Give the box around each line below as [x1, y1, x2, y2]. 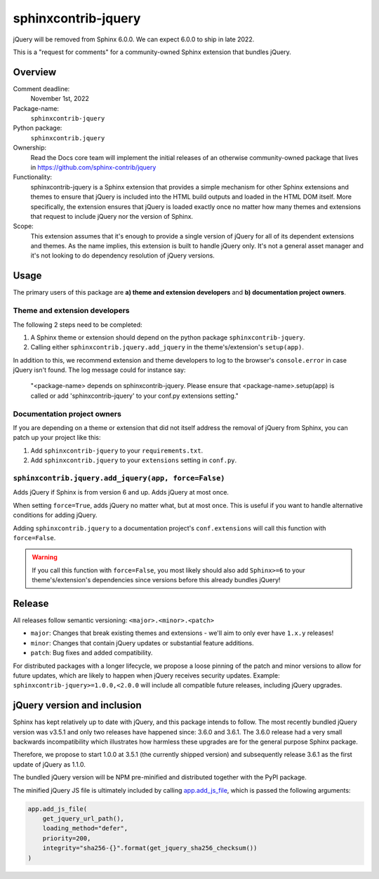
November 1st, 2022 [30, 95, 89, 103]
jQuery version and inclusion [13, 699, 142, 711]
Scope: [13, 222, 34, 231]
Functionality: [13, 173, 53, 182]
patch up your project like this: [13, 434, 101, 442]
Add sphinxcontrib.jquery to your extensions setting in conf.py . [30, 456, 237, 464]
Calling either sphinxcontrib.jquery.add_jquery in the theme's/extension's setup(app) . [30, 343, 305, 351]
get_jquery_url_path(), [42, 814, 124, 822]
